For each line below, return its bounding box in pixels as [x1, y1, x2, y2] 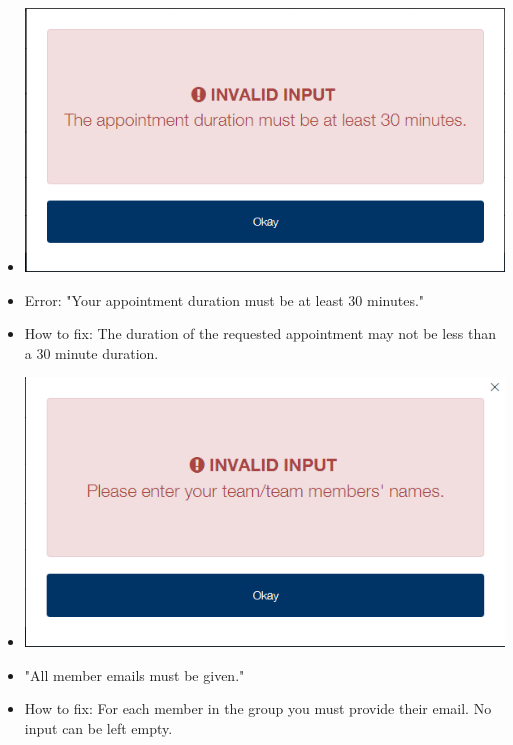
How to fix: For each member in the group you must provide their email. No [24, 698, 492, 719]
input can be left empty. [24, 717, 173, 738]
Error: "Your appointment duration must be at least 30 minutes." [24, 289, 425, 310]
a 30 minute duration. [24, 342, 159, 363]
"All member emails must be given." [24, 664, 245, 685]
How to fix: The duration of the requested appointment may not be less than [24, 323, 497, 344]
